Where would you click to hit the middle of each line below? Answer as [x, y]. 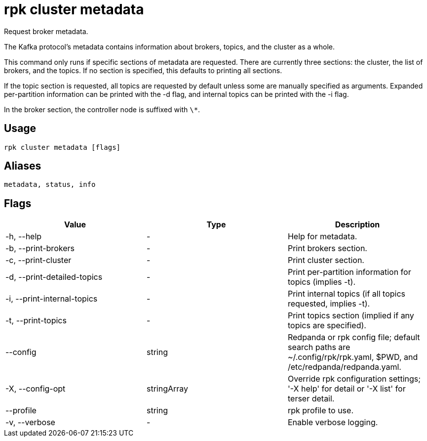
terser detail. [311, 399]
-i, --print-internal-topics [52, 299]
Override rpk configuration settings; [354, 379]
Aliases [23, 166]
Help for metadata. [322, 237]
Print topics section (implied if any [351, 316]
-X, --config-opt [36, 389]
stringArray [167, 389]
